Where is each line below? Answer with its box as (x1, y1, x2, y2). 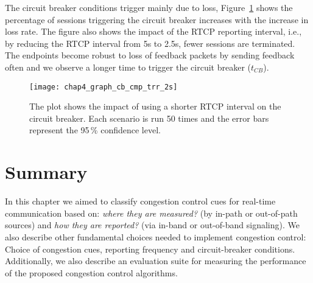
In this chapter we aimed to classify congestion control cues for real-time (5, 195, 276, 208)
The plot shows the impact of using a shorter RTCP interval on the (29, 100, 281, 113)
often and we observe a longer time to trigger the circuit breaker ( (5, 60, 251, 73)
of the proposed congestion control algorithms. (5, 266, 178, 279)
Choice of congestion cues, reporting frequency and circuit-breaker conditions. (5, 242, 295, 255)
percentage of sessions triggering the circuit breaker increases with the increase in (5, 13, 309, 26)
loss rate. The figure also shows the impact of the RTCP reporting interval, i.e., (5, 25, 302, 38)
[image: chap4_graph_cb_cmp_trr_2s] (29, 82, 178, 91)
